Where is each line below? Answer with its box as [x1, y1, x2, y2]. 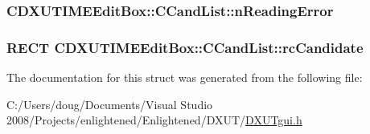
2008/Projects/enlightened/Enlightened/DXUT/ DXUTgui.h [6, 112, 302, 128]
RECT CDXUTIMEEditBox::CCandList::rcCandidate [6, 37, 364, 57]
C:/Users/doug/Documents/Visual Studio [6, 95, 213, 112]
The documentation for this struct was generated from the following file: [6, 69, 363, 86]
